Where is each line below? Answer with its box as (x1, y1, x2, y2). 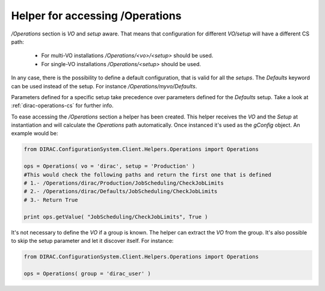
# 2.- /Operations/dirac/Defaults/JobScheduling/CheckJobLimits (23, 188, 218, 195)
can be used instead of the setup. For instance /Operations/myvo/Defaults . (11, 82, 197, 90)
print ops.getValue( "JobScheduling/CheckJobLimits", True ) (23, 213, 208, 220)
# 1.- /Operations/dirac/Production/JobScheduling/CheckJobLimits (23, 180, 224, 186)
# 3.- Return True (23, 196, 78, 203)
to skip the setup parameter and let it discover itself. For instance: (11, 237, 174, 244)
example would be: (11, 130, 58, 137)
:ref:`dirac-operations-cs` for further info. (11, 102, 114, 109)
